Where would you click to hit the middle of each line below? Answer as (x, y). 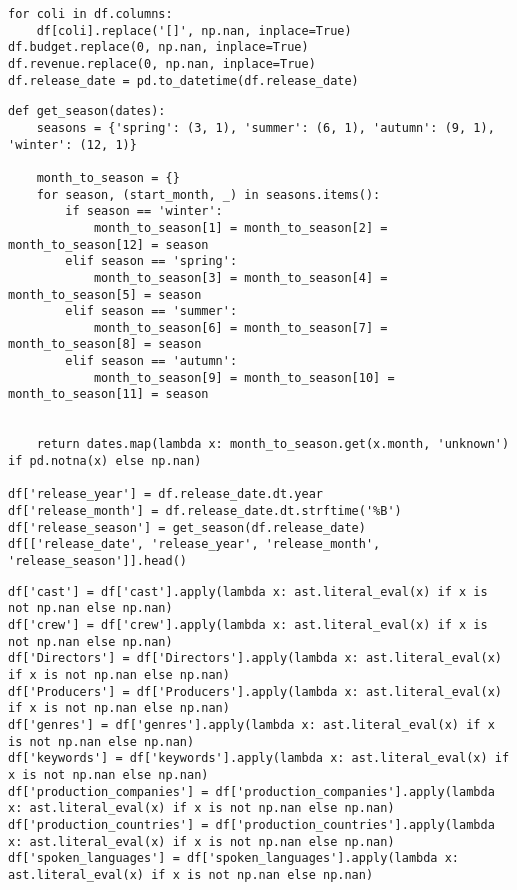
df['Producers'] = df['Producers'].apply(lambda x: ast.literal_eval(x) (255, 691)
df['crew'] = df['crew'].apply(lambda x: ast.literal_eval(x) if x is (248, 624)
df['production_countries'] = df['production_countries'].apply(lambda (251, 824)
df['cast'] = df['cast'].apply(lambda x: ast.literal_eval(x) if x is (248, 591)
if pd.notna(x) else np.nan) (105, 461)
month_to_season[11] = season (108, 394)
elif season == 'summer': (151, 311)
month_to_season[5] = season (105, 294)
